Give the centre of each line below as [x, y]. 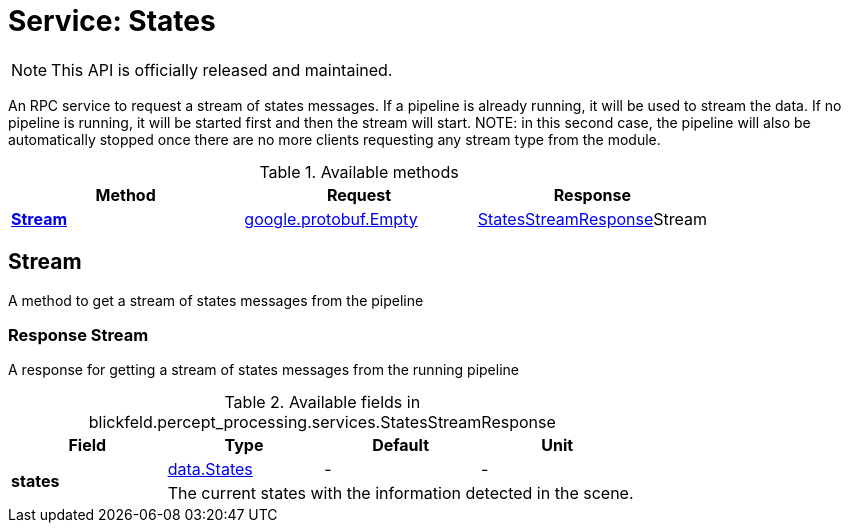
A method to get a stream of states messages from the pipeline [216, 300]
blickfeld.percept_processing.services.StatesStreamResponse [322, 422]
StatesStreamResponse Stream [592, 218]
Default [401, 445]
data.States [210, 469]
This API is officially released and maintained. [222, 69]
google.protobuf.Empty [331, 218]
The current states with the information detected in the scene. [400, 493]
